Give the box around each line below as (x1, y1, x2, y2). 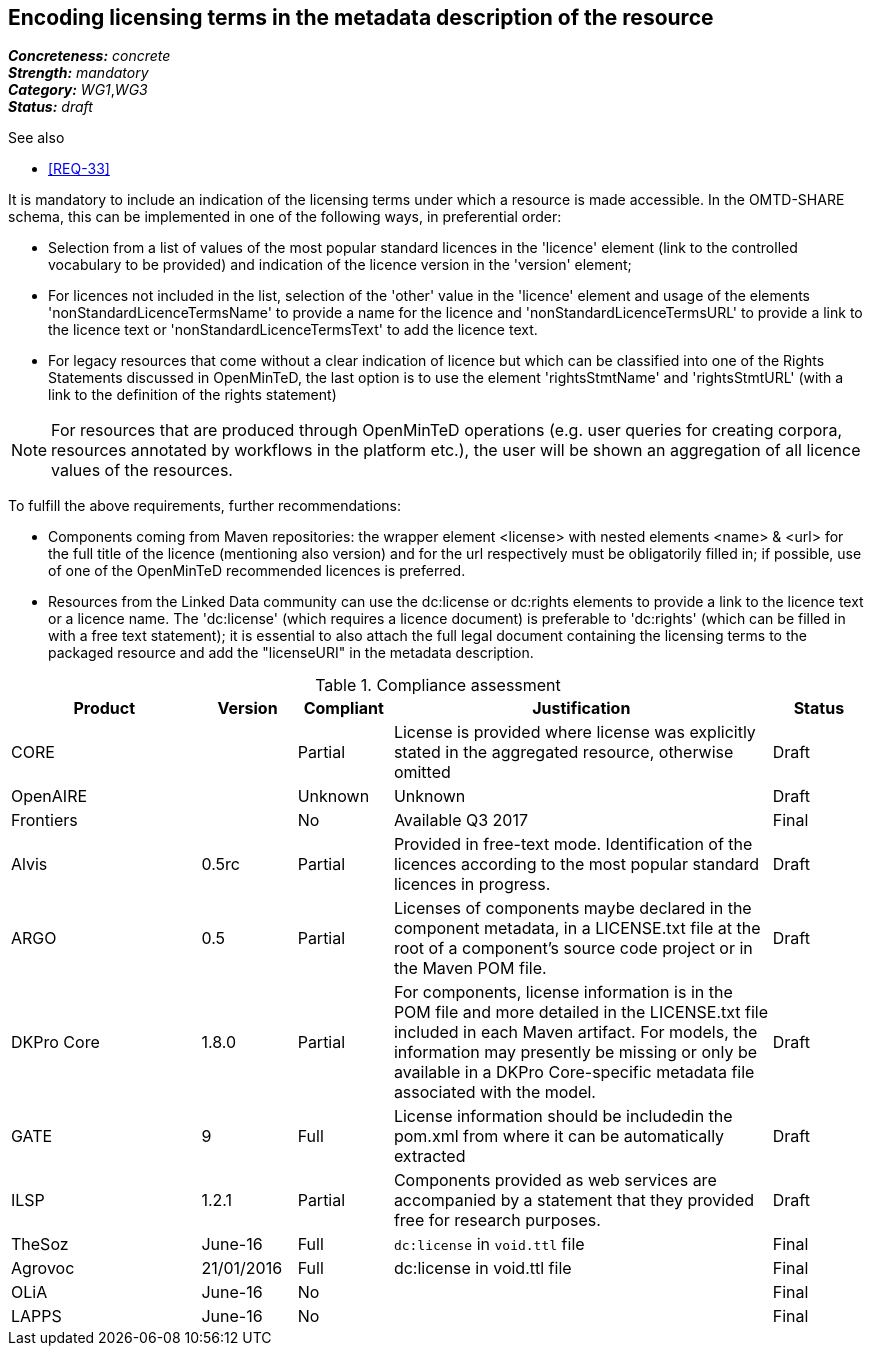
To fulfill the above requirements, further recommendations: (8, 497, 401, 515)
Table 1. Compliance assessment (315, 675, 561, 696)
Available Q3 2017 (393, 810, 528, 831)
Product (73, 698, 136, 719)
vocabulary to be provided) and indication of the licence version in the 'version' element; (48, 256, 632, 274)
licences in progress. (393, 874, 551, 895)
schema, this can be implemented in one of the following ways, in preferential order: (8, 208, 562, 226)
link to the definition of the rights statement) (48, 386, 337, 404)
